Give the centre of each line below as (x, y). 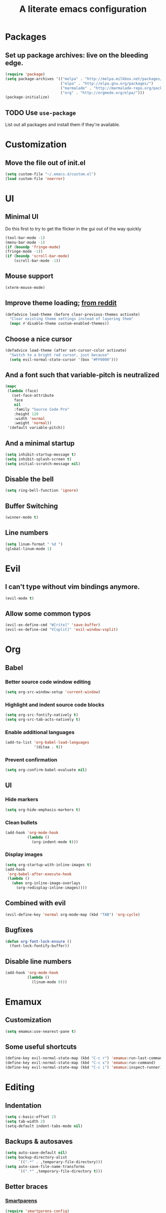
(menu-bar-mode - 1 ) (25, 242)
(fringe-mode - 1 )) (24, 252)
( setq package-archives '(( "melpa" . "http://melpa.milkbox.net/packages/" (85, 79)
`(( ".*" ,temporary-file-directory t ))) (60, 1171)
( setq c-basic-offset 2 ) (31, 1117)
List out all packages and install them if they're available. (62, 125)
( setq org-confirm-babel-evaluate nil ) (46, 770)
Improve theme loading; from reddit (61, 303)
